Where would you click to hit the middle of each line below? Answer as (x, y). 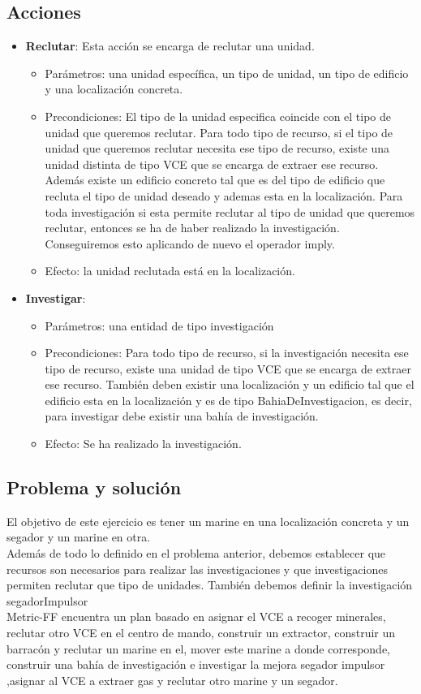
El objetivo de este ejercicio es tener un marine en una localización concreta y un (208, 521)
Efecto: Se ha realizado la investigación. (143, 444)
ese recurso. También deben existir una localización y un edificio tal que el (230, 384)
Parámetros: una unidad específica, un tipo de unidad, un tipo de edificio (227, 73)
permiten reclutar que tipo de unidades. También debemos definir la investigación (210, 585)
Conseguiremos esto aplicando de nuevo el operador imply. (190, 243)
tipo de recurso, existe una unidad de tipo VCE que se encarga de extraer (228, 368)
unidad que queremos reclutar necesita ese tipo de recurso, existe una (217, 148)
